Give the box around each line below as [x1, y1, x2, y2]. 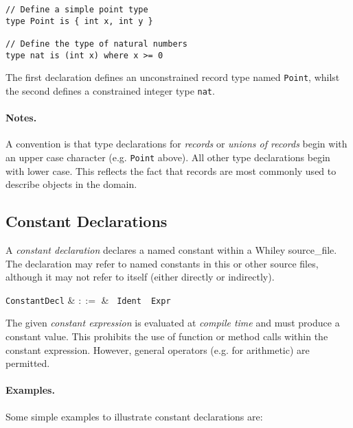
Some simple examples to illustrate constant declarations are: [5, 409, 263, 423]
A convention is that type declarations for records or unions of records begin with [5, 136, 348, 151]
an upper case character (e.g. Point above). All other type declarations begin [5, 150, 330, 164]
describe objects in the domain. [5, 177, 137, 191]
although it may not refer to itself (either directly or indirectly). [5, 270, 275, 284]
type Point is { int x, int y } [5, 16, 153, 26]
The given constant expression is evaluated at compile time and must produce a [5, 316, 340, 330]
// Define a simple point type [5, 5, 148, 14]
